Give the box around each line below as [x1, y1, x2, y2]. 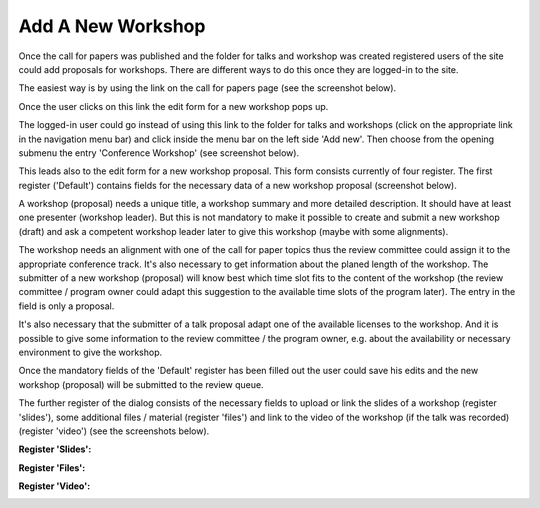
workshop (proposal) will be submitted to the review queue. [18, 378, 264, 390]
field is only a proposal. [18, 300, 115, 312]
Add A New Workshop [18, 15, 206, 37]
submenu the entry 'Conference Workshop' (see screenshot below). [18, 146, 300, 159]
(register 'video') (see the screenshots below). [18, 425, 210, 437]
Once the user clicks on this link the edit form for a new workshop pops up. [18, 100, 329, 112]
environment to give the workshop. [18, 346, 163, 358]
